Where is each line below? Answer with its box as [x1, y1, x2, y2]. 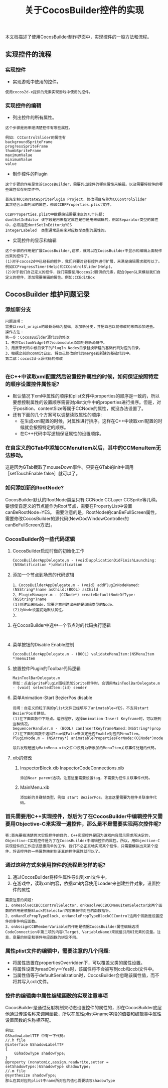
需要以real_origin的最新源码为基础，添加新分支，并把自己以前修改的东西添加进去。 [5, 324, 157, 329]
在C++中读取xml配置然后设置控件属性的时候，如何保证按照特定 [5, 373, 159, 380]
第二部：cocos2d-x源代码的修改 [5, 356, 63, 361]
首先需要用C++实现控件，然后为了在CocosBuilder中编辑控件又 [5, 812, 158, 820]
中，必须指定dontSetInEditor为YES [5, 223, 72, 228]
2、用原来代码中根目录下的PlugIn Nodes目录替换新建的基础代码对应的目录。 [5, 345, 143, 350]
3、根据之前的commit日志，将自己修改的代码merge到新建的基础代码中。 [5, 351, 133, 356]
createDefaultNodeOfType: [81, 593, 136, 598]
